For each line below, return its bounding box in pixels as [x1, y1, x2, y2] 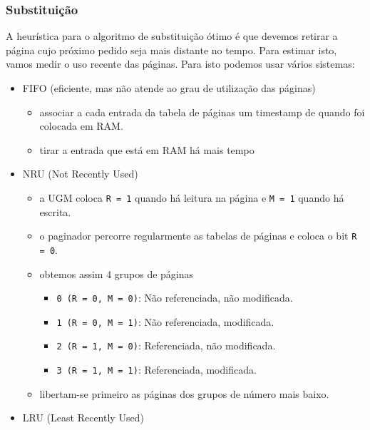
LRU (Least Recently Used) [22, 410, 144, 425]
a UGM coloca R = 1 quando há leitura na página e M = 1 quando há [39, 190, 344, 205]
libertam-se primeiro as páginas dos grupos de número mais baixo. [39, 386, 329, 401]
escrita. [39, 204, 71, 219]
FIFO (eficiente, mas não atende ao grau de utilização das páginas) [22, 81, 316, 95]
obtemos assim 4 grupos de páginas [39, 266, 194, 281]
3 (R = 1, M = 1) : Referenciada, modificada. [56, 362, 257, 377]
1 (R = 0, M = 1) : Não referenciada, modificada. [56, 314, 274, 329]
